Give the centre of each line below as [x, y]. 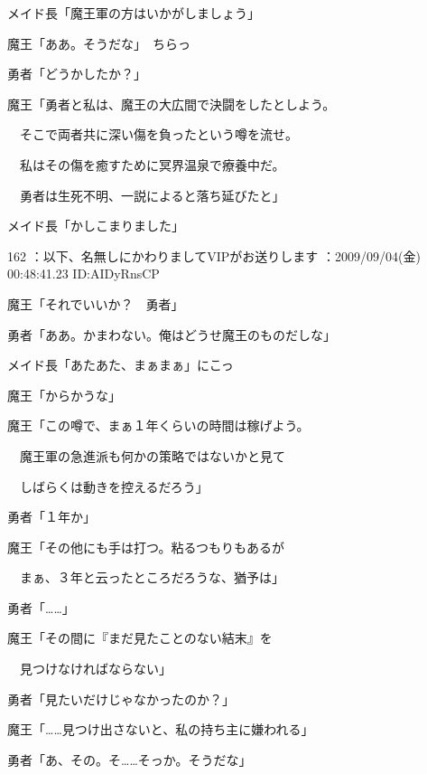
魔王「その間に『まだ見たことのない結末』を [140, 638]
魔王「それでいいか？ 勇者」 [96, 303]
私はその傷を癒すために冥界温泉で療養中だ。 [152, 164]
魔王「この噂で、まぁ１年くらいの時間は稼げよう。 [158, 425]
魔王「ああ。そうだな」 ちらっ [99, 43]
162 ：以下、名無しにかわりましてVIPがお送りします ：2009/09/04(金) [214, 255]
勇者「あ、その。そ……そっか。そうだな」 [130, 759]
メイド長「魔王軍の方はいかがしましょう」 [134, 13]
